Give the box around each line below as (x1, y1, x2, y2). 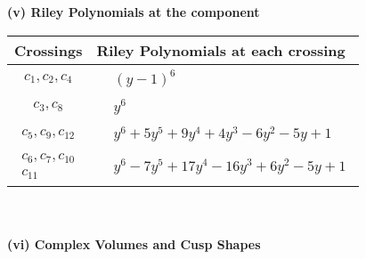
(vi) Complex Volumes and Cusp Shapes (7, 234, 261, 253)
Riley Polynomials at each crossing (96, 39, 346, 61)
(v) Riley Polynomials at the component (7, 3, 260, 20)
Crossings (14, 39, 83, 61)
